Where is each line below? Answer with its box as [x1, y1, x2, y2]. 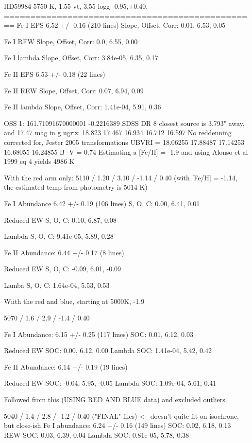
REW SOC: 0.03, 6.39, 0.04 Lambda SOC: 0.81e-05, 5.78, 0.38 [4, 429, 189, 440]
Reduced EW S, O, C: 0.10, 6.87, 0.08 [4, 214, 117, 225]
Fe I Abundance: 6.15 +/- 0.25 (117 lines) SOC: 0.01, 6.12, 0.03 [4, 329, 193, 339]
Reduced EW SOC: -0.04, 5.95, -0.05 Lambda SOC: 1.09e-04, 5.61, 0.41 [4, 378, 217, 388]
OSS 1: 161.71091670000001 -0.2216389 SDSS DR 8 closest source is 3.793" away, [4, 118, 245, 128]
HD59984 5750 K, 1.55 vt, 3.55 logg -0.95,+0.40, [4, 1, 148, 11]
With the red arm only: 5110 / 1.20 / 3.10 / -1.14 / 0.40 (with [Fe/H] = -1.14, [4, 172, 237, 182]
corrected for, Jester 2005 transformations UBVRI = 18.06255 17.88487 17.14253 [4, 137, 244, 147]
